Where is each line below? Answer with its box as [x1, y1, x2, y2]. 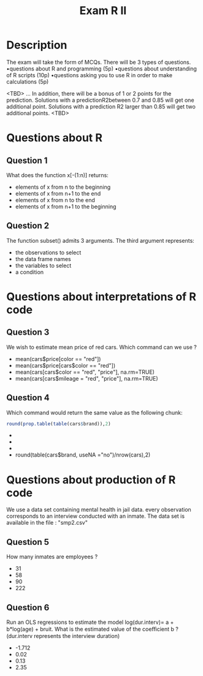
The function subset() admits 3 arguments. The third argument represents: [6, 237, 194, 244]
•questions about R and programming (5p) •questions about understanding [6, 65, 197, 72]
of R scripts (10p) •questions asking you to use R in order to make [6, 71, 173, 78]
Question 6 [6, 602, 50, 613]
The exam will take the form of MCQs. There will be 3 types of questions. [6, 58, 191, 66]
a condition [15, 268, 44, 276]
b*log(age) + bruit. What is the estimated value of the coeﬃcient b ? [6, 626, 179, 632]
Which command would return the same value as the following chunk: [6, 409, 183, 416]
